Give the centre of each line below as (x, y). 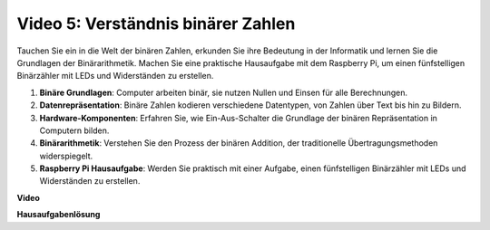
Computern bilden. (74, 130)
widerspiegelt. (66, 156)
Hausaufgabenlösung (59, 215)
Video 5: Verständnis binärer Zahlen (156, 24)
